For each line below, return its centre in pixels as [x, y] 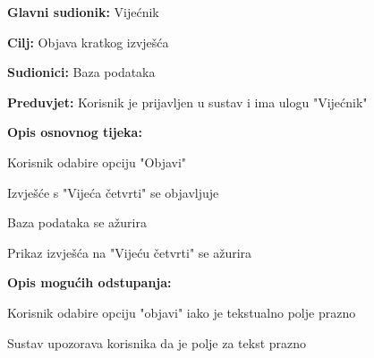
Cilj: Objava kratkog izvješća [88, 42]
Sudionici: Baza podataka [81, 72]
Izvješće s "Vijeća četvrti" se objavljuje [113, 192]
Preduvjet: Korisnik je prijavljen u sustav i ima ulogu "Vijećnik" [187, 102]
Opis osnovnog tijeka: [75, 132]
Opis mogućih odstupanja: [89, 282]
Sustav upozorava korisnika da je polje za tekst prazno [157, 342]
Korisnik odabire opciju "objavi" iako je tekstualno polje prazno [182, 312]
